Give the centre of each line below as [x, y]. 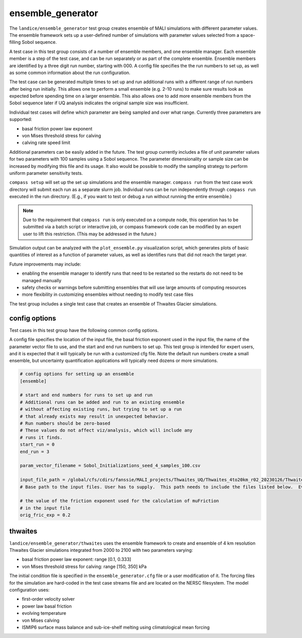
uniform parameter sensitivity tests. [46, 173]
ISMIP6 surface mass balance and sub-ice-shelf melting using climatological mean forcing [116, 627]
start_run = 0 [37, 444]
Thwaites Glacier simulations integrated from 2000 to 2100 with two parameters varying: [101, 550]
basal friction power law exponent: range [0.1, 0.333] [77, 559]
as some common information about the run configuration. [70, 73]
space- [248, 35]
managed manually [42, 280]
